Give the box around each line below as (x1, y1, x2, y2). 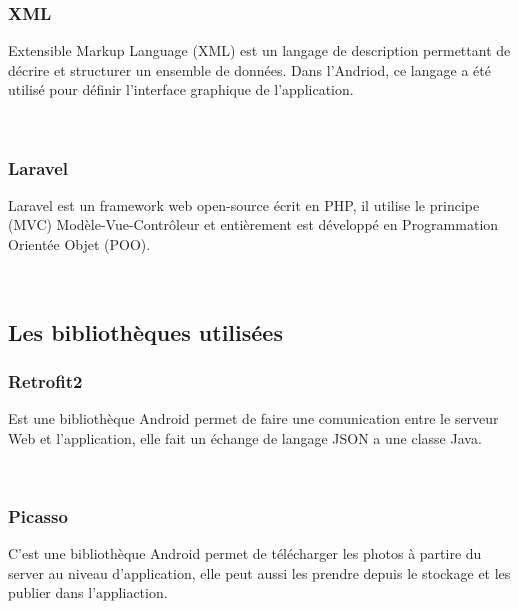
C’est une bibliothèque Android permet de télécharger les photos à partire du (8, 543, 482, 564)
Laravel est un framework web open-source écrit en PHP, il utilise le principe (8, 194, 480, 215)
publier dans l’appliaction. (8, 582, 168, 603)
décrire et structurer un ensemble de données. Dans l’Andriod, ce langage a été (8, 59, 491, 80)
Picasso (8, 503, 68, 528)
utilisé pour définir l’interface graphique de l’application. (8, 79, 354, 100)
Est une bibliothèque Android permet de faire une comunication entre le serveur (8, 408, 499, 429)
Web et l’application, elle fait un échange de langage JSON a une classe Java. (8, 427, 482, 448)
